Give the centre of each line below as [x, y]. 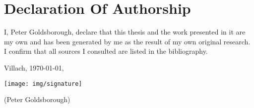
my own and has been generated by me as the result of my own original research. [127, 41]
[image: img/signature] [43, 84]
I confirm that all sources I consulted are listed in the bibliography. [106, 51]
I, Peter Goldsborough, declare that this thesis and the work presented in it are [125, 32]
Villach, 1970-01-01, [34, 67]
